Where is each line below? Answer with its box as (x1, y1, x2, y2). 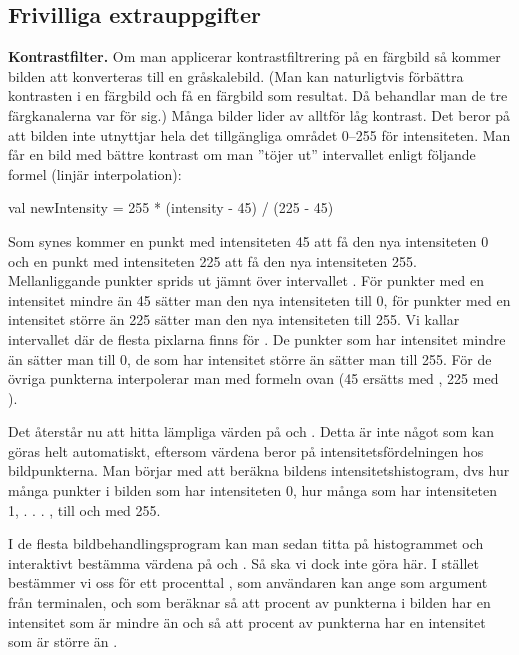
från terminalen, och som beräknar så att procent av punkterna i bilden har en (8, 592, 491, 613)
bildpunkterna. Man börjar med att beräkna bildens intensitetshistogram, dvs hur (8, 460, 510, 481)
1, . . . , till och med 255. (8, 499, 161, 520)
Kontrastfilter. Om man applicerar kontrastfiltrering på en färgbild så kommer (8, 46, 501, 67)
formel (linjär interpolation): (8, 163, 182, 184)
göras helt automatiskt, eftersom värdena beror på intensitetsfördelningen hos (8, 440, 484, 461)
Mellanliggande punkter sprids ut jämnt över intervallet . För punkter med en (8, 270, 484, 291)
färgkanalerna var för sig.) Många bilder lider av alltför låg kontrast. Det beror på (8, 104, 511, 125)
